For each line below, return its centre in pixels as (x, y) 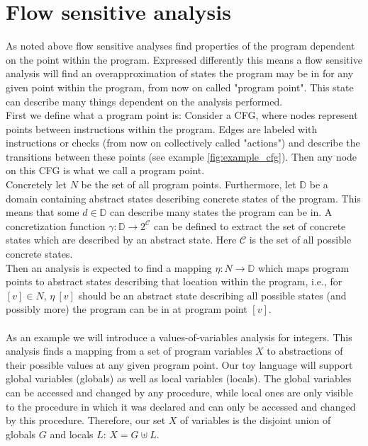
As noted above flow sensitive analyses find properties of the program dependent (180, 46)
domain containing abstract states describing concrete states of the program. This (183, 198)
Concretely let (36, 184)
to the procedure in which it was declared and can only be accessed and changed (181, 406)
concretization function (56, 225)
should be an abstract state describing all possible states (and (212, 295)
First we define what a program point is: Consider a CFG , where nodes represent (182, 115)
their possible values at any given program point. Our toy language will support (179, 364)
